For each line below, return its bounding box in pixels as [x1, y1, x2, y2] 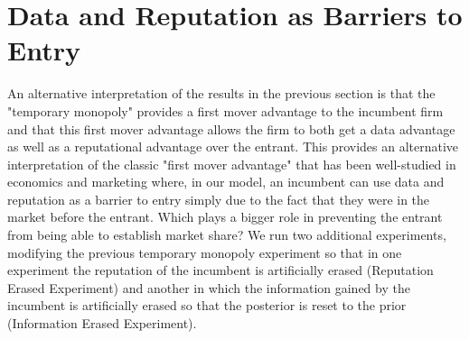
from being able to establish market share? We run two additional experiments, [7, 225, 446, 244]
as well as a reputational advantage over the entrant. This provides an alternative [7, 137, 459, 156]
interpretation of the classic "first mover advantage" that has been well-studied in [7, 154, 456, 173]
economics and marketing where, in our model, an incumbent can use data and [7, 172, 445, 191]
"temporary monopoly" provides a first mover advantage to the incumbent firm [7, 101, 444, 120]
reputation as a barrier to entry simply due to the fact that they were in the [7, 189, 430, 208]
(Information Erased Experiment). [7, 314, 197, 333]
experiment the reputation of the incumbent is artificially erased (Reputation [7, 261, 434, 279]
